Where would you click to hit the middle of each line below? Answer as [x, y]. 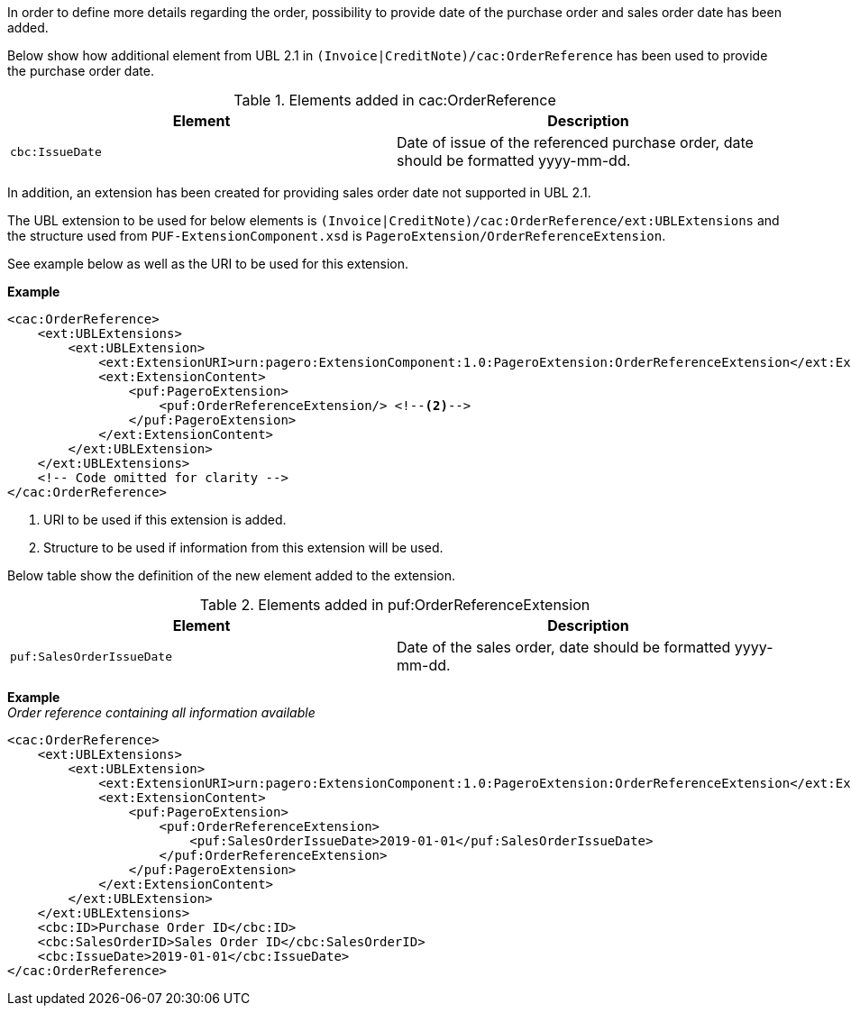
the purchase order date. [81, 71]
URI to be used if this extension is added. [165, 520]
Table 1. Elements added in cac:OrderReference [395, 100]
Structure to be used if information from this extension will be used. [243, 548]
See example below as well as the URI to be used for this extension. [208, 264]
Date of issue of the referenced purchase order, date [575, 142]
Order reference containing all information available [161, 712]
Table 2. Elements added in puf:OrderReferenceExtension [395, 605]
